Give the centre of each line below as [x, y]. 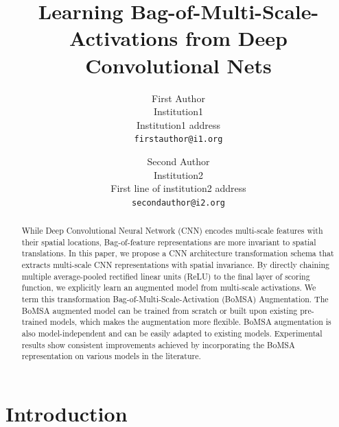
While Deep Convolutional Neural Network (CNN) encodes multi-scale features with [172, 231]
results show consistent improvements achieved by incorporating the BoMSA [158, 344]
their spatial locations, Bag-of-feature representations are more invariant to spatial [169, 242]
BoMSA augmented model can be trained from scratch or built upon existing [160, 310]
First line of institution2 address [178, 188]
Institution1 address [178, 124]
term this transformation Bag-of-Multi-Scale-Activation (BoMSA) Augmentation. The [175, 299]
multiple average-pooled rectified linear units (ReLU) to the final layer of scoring [166, 276]
